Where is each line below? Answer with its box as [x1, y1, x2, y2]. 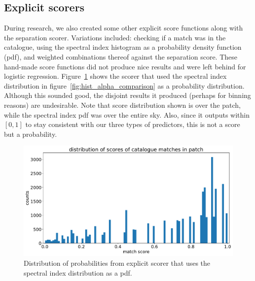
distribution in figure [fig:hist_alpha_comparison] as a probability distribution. [4, 80, 245, 91]
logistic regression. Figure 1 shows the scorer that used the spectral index [4, 71, 227, 81]
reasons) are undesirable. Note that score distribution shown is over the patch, [4, 99, 241, 110]
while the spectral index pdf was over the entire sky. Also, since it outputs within [4, 109, 250, 120]
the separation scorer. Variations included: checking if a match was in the [4, 32, 226, 42]
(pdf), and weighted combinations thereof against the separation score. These [4, 51, 238, 62]
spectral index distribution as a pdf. [24, 267, 132, 278]
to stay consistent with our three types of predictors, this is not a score [25, 119, 240, 129]
